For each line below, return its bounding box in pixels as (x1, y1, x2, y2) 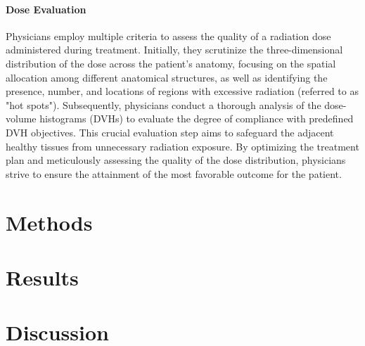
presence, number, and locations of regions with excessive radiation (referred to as (6, 84, 359, 98)
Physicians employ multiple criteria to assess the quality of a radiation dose (6, 28, 331, 43)
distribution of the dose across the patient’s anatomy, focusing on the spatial (6, 56, 336, 70)
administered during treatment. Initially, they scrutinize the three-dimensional (6, 42, 343, 57)
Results (6, 262, 79, 291)
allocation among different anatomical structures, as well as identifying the (6, 70, 328, 84)
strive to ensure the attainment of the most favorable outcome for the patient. (6, 166, 342, 181)
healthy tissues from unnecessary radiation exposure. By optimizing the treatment (6, 139, 359, 153)
